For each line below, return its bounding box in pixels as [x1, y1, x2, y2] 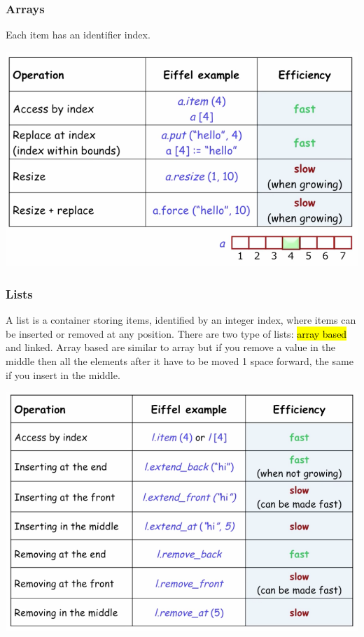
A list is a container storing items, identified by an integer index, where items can [6, 313, 356, 327]
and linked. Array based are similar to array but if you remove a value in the [6, 340, 335, 355]
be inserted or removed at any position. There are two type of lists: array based [6, 326, 347, 341]
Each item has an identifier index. [6, 27, 150, 42]
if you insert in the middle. [6, 367, 120, 382]
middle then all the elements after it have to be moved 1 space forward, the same [6, 354, 353, 368]
